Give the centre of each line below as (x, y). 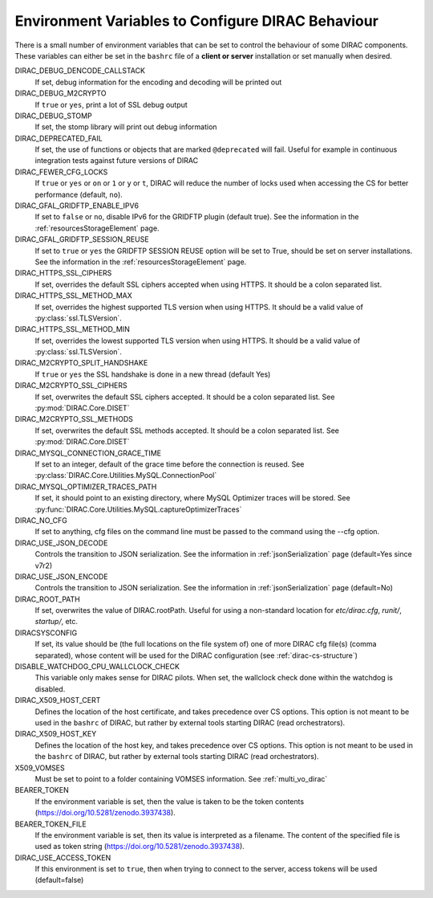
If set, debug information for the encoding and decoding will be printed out (158, 82)
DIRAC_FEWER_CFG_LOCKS (61, 172)
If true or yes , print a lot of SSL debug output (111, 104)
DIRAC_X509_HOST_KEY (56, 734)
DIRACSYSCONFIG (46, 633)
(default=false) (59, 880)
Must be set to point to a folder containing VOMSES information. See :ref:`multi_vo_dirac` (181, 778)
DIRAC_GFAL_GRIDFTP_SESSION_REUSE (82, 239)
